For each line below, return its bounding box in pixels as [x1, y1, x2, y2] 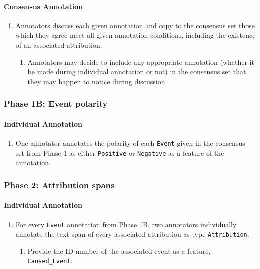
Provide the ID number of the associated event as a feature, [27, 245, 211, 256]
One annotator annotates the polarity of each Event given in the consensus [15, 138, 245, 148]
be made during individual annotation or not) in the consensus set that [27, 66, 246, 77]
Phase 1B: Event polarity [4, 97, 108, 110]
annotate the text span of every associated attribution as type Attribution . [15, 229, 249, 239]
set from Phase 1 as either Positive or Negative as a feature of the [15, 147, 224, 158]
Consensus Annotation [4, 1, 83, 11]
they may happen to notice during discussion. [27, 76, 167, 86]
